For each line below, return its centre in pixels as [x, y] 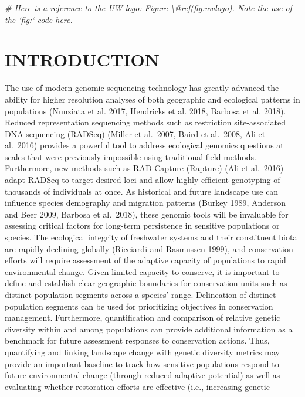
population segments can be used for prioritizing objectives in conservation [139, 306]
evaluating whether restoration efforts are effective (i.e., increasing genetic [137, 386]
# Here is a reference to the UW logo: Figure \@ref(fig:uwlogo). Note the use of [148, 8]
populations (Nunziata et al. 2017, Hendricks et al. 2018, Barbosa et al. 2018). [145, 111]
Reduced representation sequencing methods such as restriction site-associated [145, 122]
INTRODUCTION [82, 60]
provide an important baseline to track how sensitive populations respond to [142, 363]
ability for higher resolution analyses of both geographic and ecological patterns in [152, 99]
